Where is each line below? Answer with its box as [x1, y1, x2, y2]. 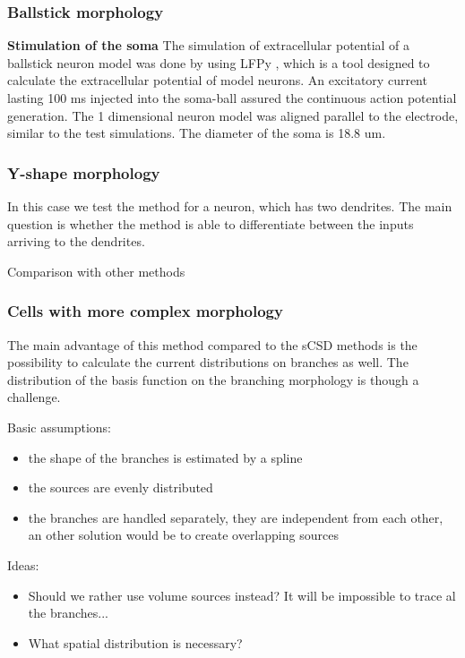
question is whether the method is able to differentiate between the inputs [7, 214, 414, 233]
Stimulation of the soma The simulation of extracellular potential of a [7, 36, 410, 55]
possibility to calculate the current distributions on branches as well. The [7, 353, 409, 372]
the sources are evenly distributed [28, 478, 213, 497]
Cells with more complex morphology [7, 300, 283, 322]
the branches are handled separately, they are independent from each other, [28, 508, 443, 526]
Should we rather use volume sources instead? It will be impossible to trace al [28, 585, 456, 604]
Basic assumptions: [7, 417, 111, 436]
